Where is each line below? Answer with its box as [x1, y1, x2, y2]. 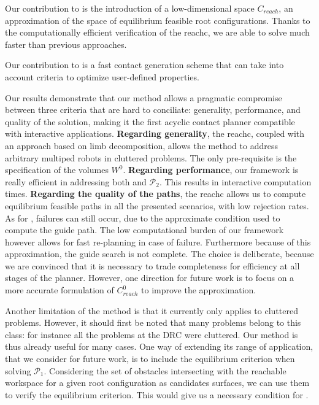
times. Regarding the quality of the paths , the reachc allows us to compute [5, 187, 306, 200]
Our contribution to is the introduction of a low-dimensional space [5, 2, 255, 14]
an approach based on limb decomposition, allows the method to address [5, 139, 278, 152]
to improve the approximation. [141, 283, 256, 296]
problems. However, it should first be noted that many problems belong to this [5, 316, 301, 329]
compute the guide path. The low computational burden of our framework [5, 223, 284, 236]
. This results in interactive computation [159, 175, 312, 188]
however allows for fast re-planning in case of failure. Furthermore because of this [5, 235, 311, 248]
